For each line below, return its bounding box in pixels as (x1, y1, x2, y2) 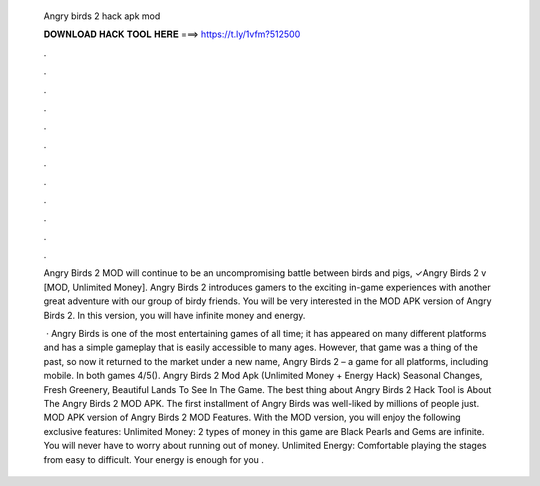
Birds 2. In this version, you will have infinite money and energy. (43, 309, 306, 321)
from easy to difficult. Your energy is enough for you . (43, 453, 265, 465)
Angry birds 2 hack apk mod (43, 10, 161, 22)
